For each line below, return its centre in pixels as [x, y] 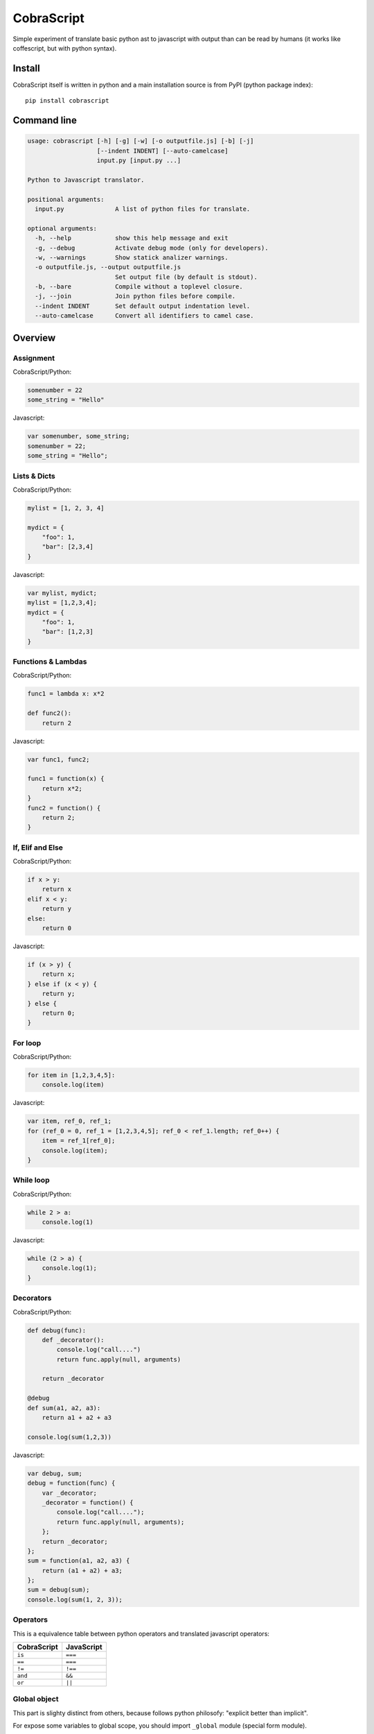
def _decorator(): [73, 1340]
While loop [31, 1181]
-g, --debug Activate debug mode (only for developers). [152, 248]
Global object [36, 1699]
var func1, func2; [59, 759]
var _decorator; [69, 1493]
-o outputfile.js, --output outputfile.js [108, 267]
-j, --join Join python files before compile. [135, 296]
